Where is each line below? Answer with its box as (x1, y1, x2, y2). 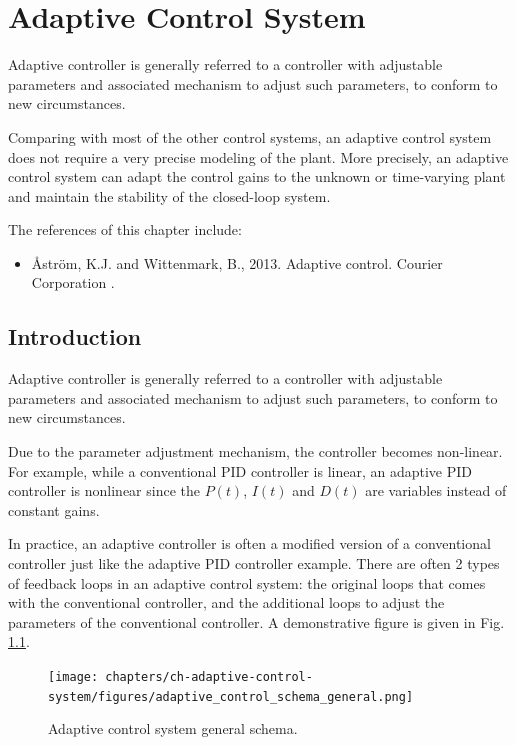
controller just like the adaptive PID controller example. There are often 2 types (8, 553, 500, 574)
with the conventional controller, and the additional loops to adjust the (8, 592, 445, 613)
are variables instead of (365, 480, 507, 501)
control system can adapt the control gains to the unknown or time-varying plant (8, 166, 506, 187)
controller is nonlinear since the (8, 480, 200, 501)
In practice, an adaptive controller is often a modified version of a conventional (8, 533, 491, 554)
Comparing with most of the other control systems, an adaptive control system (8, 126, 492, 147)
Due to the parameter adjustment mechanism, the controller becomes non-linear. (8, 441, 503, 462)
